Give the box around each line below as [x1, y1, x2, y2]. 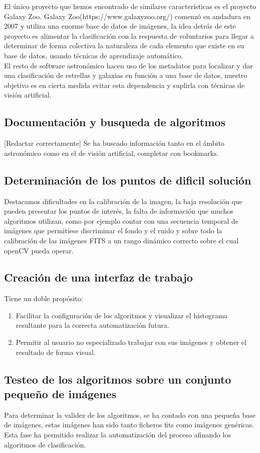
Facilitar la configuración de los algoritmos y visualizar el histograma [16, 310, 228, 320]
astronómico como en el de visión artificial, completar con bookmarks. [4, 147, 219, 158]
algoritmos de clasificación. [4, 439, 86, 449]
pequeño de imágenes [4, 386, 117, 402]
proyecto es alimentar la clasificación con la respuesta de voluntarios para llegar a [4, 30, 254, 41]
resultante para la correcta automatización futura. [16, 320, 169, 330]
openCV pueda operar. [4, 245, 74, 255]
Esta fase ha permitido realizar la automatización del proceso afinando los [4, 429, 231, 440]
